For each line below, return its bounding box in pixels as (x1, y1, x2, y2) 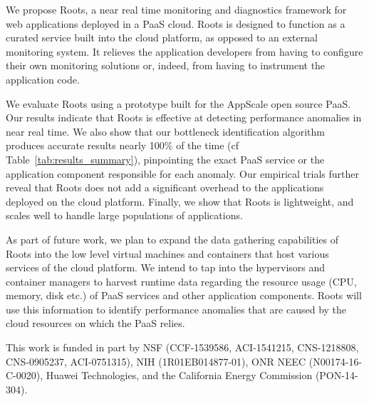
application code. (6, 71, 80, 86)
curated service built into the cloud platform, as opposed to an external (6, 30, 318, 45)
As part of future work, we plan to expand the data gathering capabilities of (6, 231, 339, 246)
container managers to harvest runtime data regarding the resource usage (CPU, (6, 273, 357, 288)
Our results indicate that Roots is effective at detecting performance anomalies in (6, 110, 362, 125)
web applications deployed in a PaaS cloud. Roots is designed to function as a (6, 16, 345, 31)
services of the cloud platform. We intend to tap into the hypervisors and (6, 260, 326, 275)
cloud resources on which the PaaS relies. (6, 316, 185, 331)
